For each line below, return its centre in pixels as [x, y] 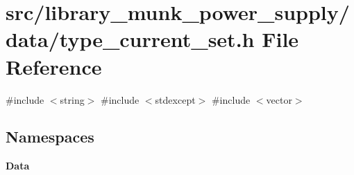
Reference [54, 66]
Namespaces [50, 137]
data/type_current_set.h [130, 39]
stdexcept [175, 99]
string [72, 99]
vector [279, 99]
